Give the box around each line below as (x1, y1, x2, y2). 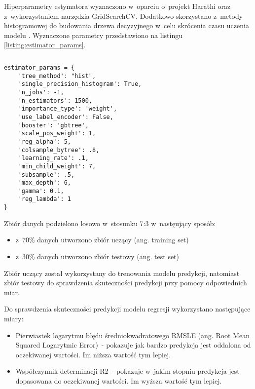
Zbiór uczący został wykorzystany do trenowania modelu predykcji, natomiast (4, 268, 240, 278)
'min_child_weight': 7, (18, 162, 96, 170)
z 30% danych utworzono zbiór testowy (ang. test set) (15, 251, 180, 261)
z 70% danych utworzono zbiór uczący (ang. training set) (15, 234, 189, 245)
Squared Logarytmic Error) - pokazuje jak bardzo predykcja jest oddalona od (15, 340, 251, 350)
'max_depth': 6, (18, 179, 72, 187)
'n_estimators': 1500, (18, 97, 92, 104)
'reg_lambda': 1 (18, 195, 72, 203)
